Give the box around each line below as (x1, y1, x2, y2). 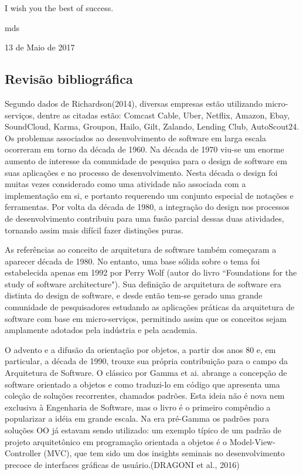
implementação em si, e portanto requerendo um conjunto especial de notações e (5, 189, 294, 201)
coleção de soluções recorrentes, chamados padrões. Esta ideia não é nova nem (5, 389, 285, 402)
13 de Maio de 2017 (5, 41, 75, 53)
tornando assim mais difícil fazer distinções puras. (5, 223, 184, 236)
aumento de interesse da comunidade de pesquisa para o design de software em (5, 154, 287, 167)
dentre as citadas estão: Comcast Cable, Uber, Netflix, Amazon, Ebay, (37, 108, 290, 121)
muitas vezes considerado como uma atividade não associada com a (5, 178, 246, 190)
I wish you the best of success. (5, 2, 114, 13)
